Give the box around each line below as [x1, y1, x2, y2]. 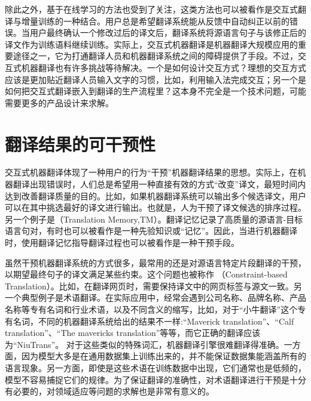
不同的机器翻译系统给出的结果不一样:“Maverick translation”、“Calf [38, 314, 294, 327]
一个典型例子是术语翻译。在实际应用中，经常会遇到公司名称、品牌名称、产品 [5, 291, 306, 304]
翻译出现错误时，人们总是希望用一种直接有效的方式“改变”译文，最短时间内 [13, 178, 306, 190]
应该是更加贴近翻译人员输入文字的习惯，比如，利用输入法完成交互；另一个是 [5, 73, 306, 85]
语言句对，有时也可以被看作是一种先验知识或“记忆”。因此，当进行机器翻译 [5, 224, 298, 237]
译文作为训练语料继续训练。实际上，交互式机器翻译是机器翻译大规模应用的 [5, 38, 298, 50]
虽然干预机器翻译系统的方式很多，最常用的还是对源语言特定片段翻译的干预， [5, 256, 306, 269]
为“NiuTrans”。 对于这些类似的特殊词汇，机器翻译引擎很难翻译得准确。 [5, 338, 284, 350]
